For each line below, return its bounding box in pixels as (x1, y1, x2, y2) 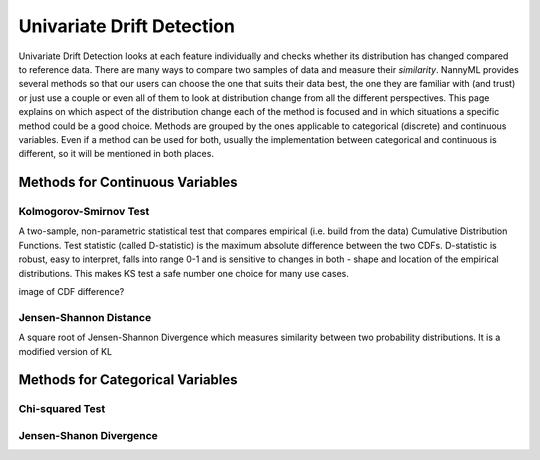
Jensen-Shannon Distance (18, 310, 152, 324)
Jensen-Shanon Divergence (18, 428, 159, 442)
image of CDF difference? (18, 286, 125, 297)
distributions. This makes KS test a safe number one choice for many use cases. (18, 267, 350, 279)
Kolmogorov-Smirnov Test (18, 205, 150, 219)
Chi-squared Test (18, 402, 106, 416)
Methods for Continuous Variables (18, 174, 239, 191)
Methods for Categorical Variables (18, 371, 239, 389)
